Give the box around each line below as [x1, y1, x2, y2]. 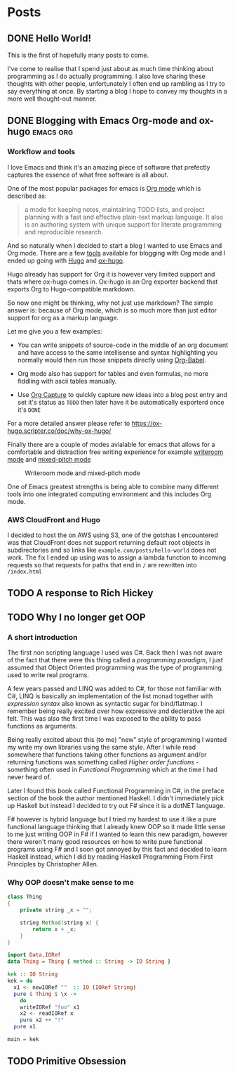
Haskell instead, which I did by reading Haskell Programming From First [7, 852, 213, 861]
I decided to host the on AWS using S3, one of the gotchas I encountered [7, 531, 219, 539]
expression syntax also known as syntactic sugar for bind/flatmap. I [7, 700, 203, 708]
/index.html [7, 568, 42, 575]
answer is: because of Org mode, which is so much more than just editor [7, 305, 217, 314]
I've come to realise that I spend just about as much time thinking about [7, 65, 214, 72]
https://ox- [131, 419, 163, 427]
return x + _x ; [32, 926, 77, 933]
